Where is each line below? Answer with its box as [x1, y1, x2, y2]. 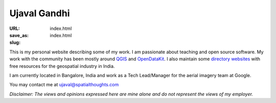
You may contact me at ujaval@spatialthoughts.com [9, 82, 119, 88]
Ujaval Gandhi [9, 8, 70, 19]
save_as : [9, 32, 29, 38]
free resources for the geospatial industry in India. [9, 63, 115, 69]
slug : [9, 40, 20, 46]
